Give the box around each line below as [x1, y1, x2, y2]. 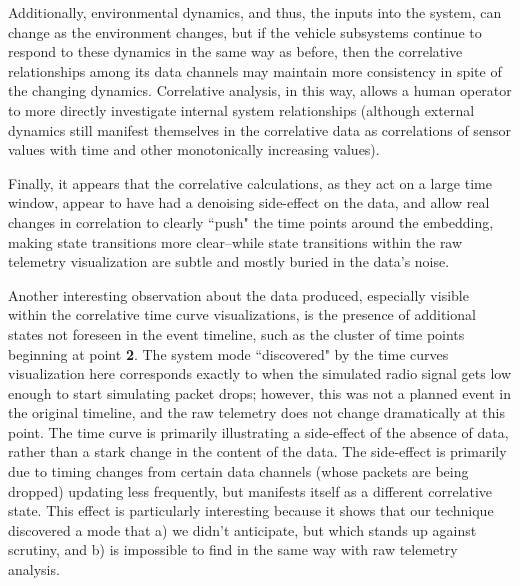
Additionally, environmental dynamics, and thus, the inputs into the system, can [8, 2, 502, 22]
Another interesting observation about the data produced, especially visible [8, 284, 469, 305]
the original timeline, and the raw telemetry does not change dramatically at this [8, 402, 505, 423]
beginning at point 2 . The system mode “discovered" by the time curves [8, 343, 449, 364]
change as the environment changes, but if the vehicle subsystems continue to [8, 21, 482, 42]
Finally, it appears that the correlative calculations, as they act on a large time [8, 172, 492, 193]
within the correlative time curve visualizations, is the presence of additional [8, 304, 476, 325]
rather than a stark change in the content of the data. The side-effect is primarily [8, 441, 507, 462]
